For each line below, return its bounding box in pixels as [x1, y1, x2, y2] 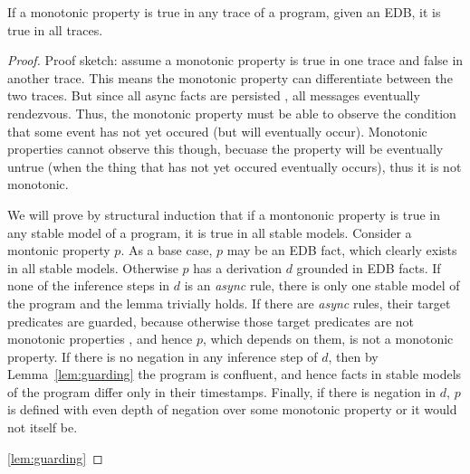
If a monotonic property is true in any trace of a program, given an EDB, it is [7, 3, 441, 21]
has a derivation [193, 258, 282, 277]
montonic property [7, 241, 110, 260]
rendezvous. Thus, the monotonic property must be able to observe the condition [7, 103, 456, 122]
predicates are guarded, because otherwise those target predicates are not [7, 311, 415, 330]
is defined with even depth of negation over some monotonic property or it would [7, 400, 457, 419]
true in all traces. [7, 20, 103, 39]
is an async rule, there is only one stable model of [184, 276, 460, 295]
